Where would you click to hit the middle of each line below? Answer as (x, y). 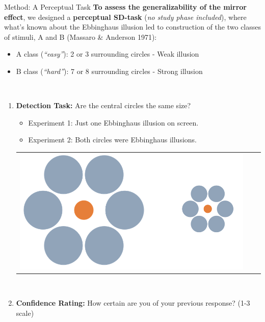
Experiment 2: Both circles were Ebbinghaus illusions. (113, 140)
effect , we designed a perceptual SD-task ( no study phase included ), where (125, 17)
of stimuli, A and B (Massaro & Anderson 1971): (81, 36)
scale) (25, 313)
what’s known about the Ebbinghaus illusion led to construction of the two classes (133, 27)
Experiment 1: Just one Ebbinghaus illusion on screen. (113, 122)
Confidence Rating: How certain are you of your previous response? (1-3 (133, 303)
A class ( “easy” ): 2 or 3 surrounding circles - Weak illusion (108, 54)
